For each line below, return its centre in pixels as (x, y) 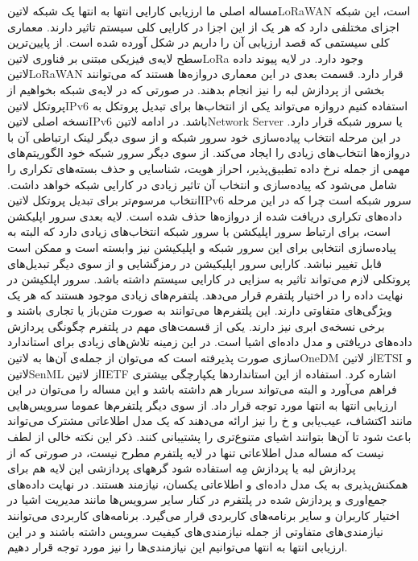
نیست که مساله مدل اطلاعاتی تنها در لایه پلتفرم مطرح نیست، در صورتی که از (196, 452)
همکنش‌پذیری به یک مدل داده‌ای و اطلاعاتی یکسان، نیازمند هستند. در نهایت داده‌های (208, 483)
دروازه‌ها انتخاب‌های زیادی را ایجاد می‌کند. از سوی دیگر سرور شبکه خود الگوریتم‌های (209, 153)
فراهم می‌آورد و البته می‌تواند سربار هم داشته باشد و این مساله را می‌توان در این (202, 389)
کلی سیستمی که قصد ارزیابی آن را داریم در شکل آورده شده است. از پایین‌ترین (199, 42)
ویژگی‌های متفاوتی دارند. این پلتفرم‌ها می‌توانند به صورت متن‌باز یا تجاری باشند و (200, 310)
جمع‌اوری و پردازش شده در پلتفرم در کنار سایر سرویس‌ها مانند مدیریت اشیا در (197, 499)
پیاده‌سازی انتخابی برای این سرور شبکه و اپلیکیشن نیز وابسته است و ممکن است (202, 247)
